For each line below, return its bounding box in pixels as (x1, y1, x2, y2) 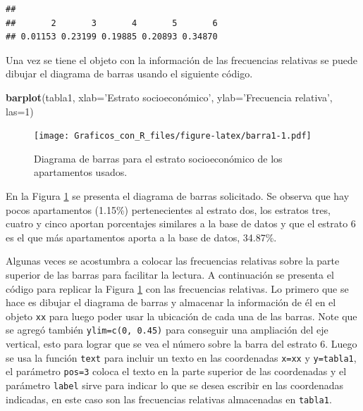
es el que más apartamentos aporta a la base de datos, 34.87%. (6, 229, 277, 244)
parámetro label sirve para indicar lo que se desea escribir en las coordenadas (6, 377, 344, 392)
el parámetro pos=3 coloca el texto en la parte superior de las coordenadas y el (6, 364, 347, 379)
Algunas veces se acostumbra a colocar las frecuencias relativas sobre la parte (6, 253, 340, 268)
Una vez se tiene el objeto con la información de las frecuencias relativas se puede (6, 52, 357, 67)
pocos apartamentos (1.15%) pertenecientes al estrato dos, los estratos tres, (6, 202, 331, 217)
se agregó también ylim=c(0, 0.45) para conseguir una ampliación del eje (6, 322, 328, 337)
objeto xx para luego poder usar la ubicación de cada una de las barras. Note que (6, 308, 357, 323)
